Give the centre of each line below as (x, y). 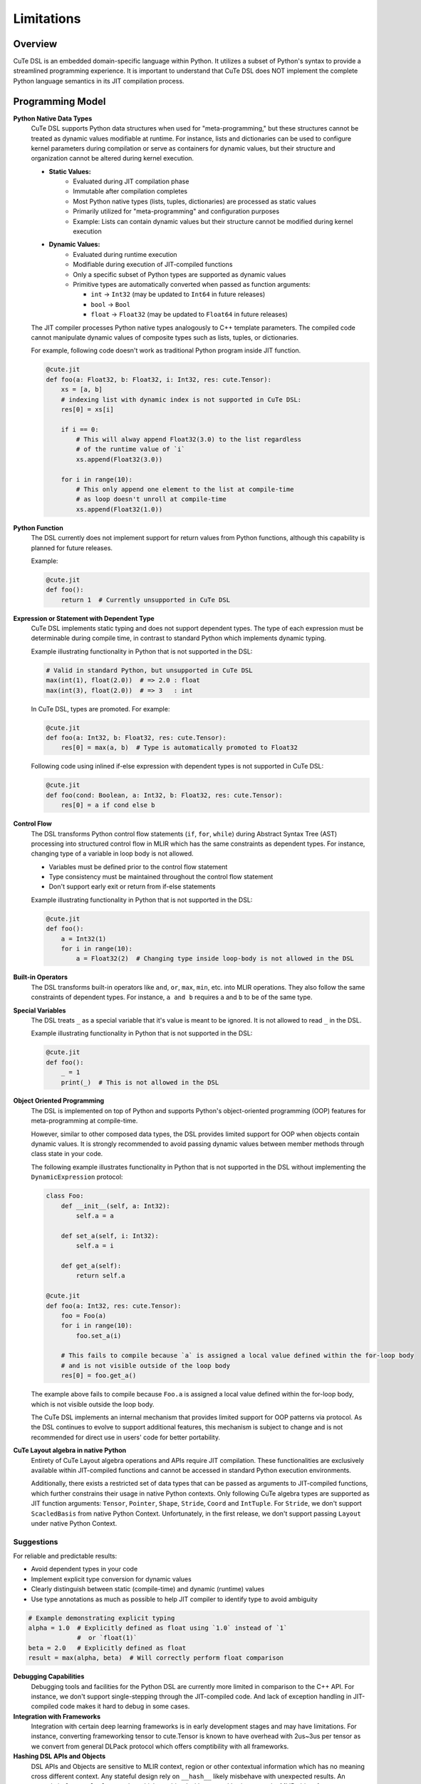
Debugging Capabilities (49, 1676)
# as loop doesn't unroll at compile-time (151, 499)
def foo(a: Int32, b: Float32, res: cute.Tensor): (136, 738)
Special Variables (40, 1010)
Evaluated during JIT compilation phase (131, 181)
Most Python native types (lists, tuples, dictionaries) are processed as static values (194, 201)
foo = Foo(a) (84, 1316)
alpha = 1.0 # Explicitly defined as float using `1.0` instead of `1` (158, 1628)
